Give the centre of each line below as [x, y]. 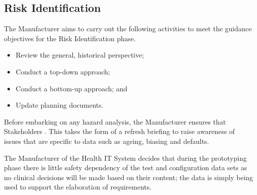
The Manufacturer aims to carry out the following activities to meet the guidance [128, 29]
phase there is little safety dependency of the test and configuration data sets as [126, 167]
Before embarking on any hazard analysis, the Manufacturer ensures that [115, 121]
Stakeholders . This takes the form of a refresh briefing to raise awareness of [120, 131]
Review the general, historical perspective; [80, 55]
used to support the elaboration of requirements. [78, 187]
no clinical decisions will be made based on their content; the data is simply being [128, 177]
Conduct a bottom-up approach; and [71, 88]
